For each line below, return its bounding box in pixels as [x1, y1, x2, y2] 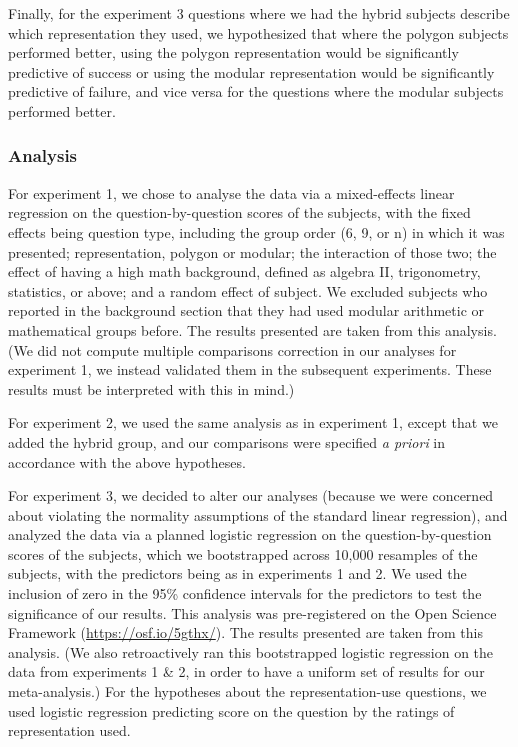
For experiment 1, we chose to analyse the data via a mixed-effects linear [8, 182, 455, 203]
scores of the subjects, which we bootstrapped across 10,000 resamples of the [8, 543, 478, 564]
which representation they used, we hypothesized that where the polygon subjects [8, 22, 509, 43]
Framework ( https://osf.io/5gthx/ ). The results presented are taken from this [8, 622, 483, 643]
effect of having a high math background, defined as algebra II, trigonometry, [8, 261, 481, 282]
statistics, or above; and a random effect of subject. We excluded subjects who [8, 280, 488, 301]
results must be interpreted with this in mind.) [8, 378, 295, 399]
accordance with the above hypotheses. [8, 451, 246, 472]
